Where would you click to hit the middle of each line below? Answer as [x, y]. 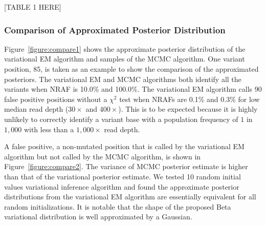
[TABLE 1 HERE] [33, 7]
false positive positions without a [56, 99]
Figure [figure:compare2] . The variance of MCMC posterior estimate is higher [126, 166]
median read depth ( [36, 109]
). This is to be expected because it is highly [188, 109]
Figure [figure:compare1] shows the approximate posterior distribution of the [125, 48]
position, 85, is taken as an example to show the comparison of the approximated [131, 69]
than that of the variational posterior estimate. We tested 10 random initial [123, 176]
